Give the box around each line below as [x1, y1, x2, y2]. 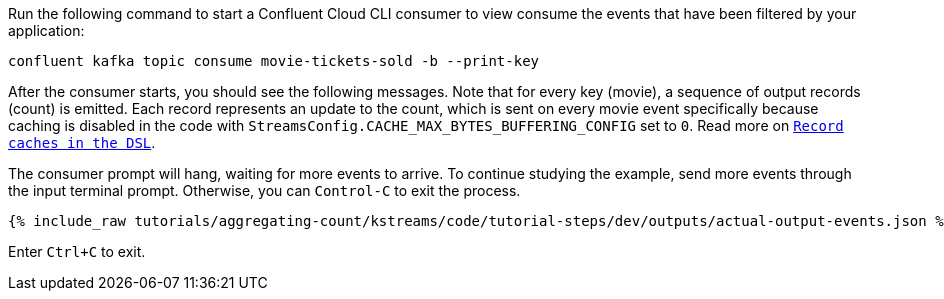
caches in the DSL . [8, 134, 156, 151]
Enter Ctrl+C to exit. [8, 243, 146, 260]
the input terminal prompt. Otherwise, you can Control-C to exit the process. [8, 182, 521, 199]
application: [8, 22, 85, 39]
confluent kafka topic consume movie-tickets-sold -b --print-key [8, 53, 540, 69]
